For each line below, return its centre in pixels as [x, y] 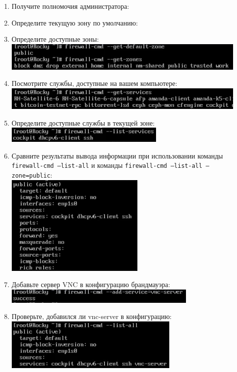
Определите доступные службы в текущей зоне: [83, 122]
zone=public [31, 176]
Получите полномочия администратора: [70, 6]
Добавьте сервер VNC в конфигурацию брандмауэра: [91, 284]
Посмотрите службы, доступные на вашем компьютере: [94, 83]
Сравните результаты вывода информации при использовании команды [117, 155]
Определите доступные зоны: [55, 39]
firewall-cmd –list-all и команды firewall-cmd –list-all [107, 165]
